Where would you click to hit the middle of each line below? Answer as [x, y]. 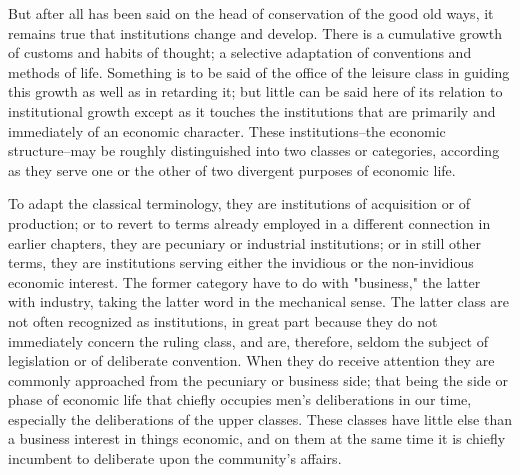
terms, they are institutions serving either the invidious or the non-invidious [241, 262]
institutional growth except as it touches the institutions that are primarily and [252, 110]
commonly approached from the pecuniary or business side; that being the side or [258, 379]
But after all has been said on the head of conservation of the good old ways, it [251, 13]
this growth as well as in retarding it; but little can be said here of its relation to [255, 91]
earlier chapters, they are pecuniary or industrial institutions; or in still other [244, 242]
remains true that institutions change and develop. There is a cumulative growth [255, 32]
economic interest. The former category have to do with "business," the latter [244, 281]
